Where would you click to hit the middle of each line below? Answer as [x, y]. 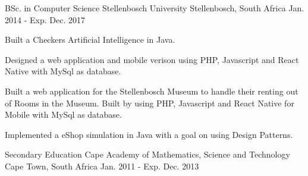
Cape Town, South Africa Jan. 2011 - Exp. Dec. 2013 [102, 166]
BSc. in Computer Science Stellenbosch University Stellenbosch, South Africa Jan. [155, 8]
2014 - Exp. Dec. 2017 [45, 19]
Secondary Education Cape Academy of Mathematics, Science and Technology [147, 154]
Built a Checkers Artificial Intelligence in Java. [90, 40]
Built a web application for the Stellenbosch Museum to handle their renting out [152, 91]
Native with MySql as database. [63, 71]
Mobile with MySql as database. [63, 114]
